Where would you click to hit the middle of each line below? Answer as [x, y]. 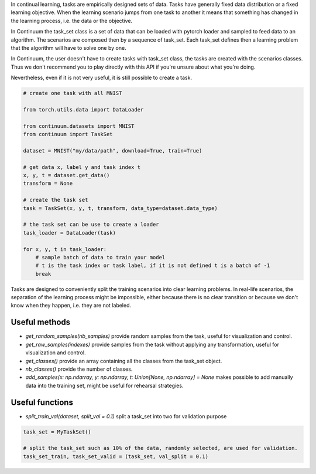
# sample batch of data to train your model [100, 257]
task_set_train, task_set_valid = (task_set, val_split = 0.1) [116, 456]
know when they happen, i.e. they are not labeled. [71, 306]
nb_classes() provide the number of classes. [79, 369]
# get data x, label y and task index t [82, 167]
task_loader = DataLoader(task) [70, 233]
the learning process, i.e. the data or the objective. [72, 21]
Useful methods [41, 322]
